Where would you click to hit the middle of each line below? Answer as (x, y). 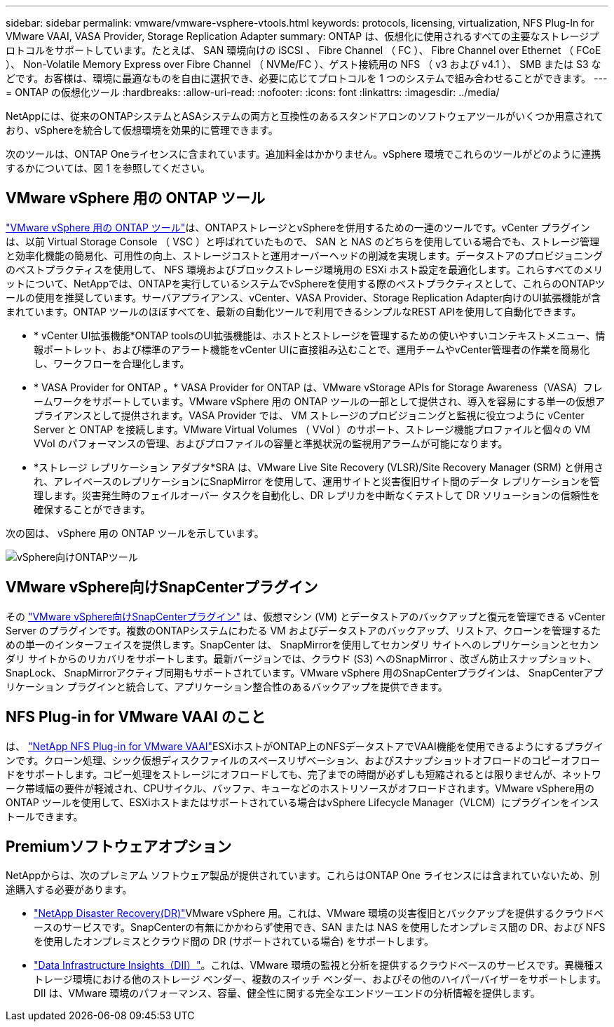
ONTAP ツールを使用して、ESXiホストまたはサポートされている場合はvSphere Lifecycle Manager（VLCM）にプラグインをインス (302, 802)
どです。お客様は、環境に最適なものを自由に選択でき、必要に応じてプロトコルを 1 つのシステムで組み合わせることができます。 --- (307, 78)
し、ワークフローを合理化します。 (112, 363)
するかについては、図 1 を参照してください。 (108, 168)
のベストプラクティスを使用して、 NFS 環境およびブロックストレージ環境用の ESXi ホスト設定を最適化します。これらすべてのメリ (305, 269)
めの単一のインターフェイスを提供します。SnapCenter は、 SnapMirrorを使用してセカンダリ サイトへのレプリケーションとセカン (302, 644)
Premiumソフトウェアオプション (119, 846)
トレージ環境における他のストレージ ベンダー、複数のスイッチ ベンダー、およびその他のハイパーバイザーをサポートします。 (320, 979)
